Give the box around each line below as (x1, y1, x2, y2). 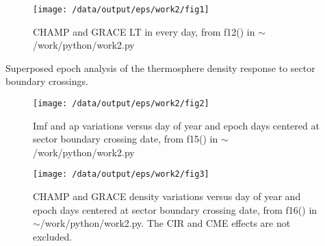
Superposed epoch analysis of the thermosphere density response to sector (5, 60, 315, 75)
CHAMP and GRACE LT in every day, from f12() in (33, 24, 255, 38)
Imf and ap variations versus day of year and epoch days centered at (33, 118, 320, 132)
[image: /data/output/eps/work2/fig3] (33, 169, 209, 180)
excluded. (33, 229, 73, 243)
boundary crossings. (5, 74, 88, 88)
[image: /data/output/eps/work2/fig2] (33, 99, 209, 109)
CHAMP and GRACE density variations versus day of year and (33, 189, 301, 204)
